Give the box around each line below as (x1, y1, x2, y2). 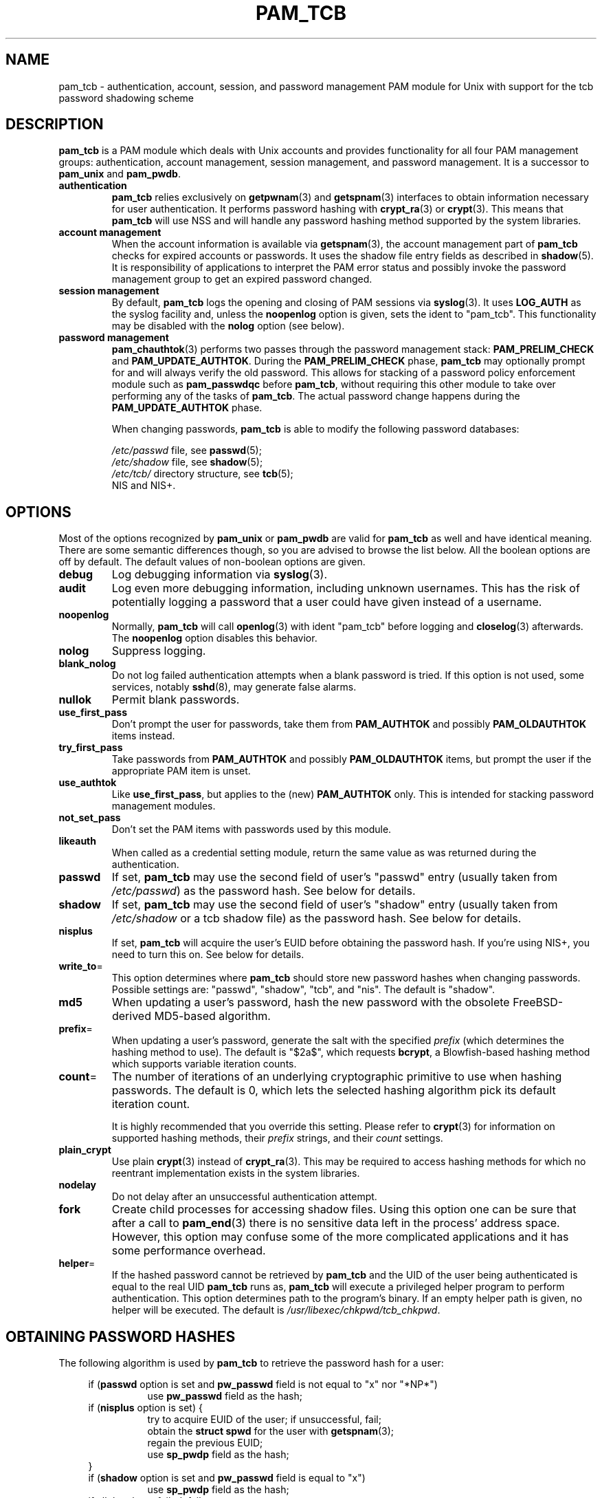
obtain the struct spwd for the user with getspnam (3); (147, 1425, 394, 1437)
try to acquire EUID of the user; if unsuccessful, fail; (147, 1413, 381, 1426)
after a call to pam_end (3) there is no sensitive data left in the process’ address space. (111, 1216, 560, 1230)
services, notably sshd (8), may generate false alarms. (111, 681, 357, 693)
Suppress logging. (111, 644, 206, 658)
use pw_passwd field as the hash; (147, 1390, 302, 1402)
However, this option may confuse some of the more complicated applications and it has (111, 1230, 569, 1244)
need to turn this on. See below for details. (111, 948, 304, 961)
